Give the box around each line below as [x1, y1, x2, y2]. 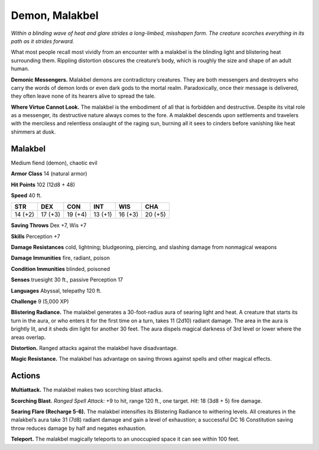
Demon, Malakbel [11, 9, 99, 22]
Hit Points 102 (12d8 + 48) [11, 181, 76, 188]
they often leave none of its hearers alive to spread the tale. [11, 92, 156, 100]
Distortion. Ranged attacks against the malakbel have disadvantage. [11, 345, 178, 351]
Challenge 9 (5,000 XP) [11, 298, 69, 305]
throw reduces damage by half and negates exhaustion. [11, 425, 147, 432]
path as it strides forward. [11, 37, 74, 44]
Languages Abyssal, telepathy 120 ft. [11, 287, 102, 294]
